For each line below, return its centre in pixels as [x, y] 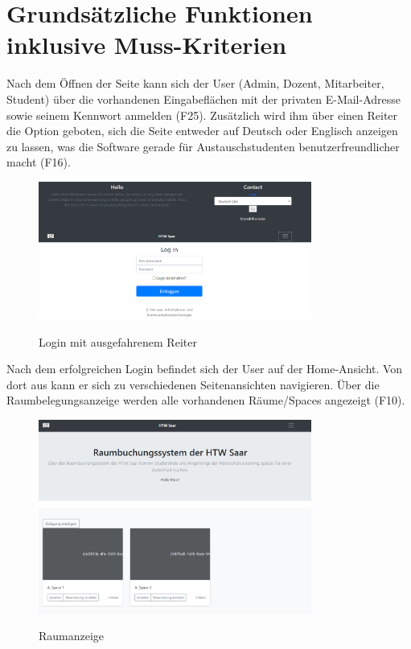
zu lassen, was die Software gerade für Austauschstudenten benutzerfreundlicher [203, 146]
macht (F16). [39, 162]
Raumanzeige [72, 636]
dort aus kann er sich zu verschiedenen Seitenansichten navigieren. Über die [193, 384]
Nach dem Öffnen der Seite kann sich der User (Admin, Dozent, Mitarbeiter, [195, 83]
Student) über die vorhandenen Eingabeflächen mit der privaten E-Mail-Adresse [204, 99]
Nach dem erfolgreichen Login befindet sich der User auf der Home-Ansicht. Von [205, 369]
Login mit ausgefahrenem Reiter [118, 341]
